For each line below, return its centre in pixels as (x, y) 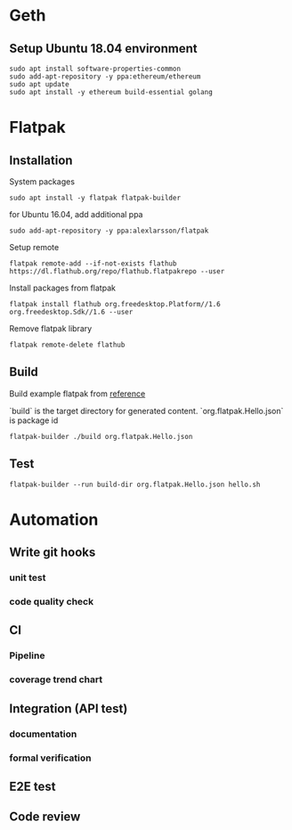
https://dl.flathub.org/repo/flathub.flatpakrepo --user (117, 272)
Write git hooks (53, 553)
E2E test (32, 786)
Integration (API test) (69, 708)
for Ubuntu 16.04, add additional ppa (76, 214)
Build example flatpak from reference (77, 394)
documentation (43, 734)
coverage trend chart (56, 679)
